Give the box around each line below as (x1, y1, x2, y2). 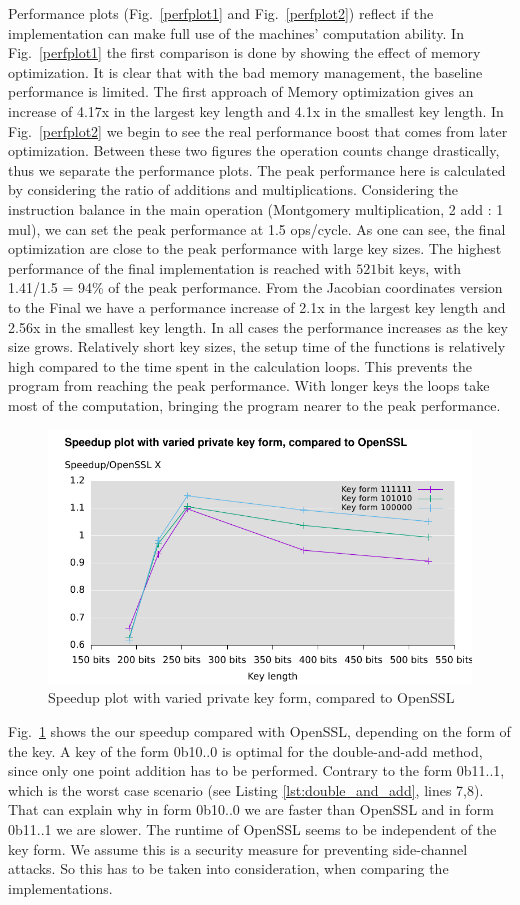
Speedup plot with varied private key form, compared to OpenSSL (48, 687, 455, 708)
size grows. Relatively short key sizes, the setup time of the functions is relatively (8, 336, 506, 357)
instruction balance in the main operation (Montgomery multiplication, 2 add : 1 (8, 198, 504, 219)
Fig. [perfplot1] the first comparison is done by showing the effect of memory (8, 42, 481, 63)
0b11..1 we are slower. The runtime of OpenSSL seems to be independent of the (8, 819, 497, 840)
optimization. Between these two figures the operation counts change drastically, (8, 140, 500, 161)
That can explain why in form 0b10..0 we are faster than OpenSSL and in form (8, 799, 494, 820)
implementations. (8, 877, 113, 898)
